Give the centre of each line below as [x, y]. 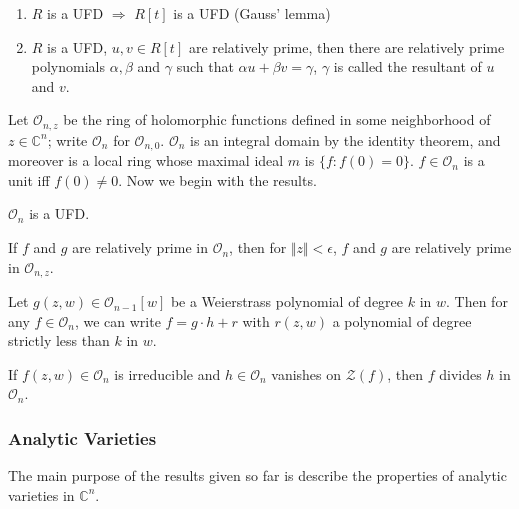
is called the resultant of [407, 66]
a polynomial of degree [402, 320]
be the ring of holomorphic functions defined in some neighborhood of [277, 119]
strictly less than [59, 340]
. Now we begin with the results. [217, 179]
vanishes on [306, 373]
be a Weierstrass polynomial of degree [287, 301]
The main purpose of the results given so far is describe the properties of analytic [257, 475]
